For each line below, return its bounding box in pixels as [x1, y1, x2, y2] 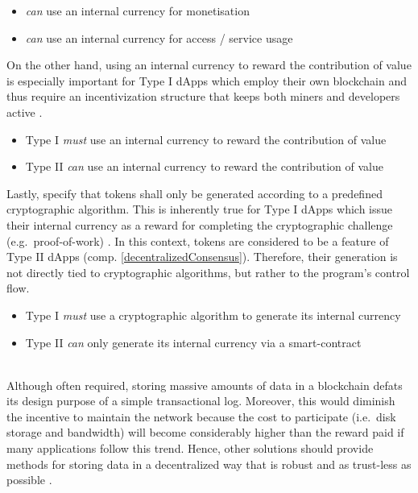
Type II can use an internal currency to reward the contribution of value [25, 158, 383, 175]
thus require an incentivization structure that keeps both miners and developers [6, 88, 400, 105]
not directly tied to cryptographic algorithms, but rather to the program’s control [6, 263, 410, 280]
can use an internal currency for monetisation [25, 2, 250, 19]
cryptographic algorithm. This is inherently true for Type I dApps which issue [6, 201, 392, 217]
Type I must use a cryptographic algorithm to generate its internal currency [25, 306, 401, 323]
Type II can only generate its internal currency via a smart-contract [25, 333, 362, 350]
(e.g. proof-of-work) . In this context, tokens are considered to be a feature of [6, 232, 389, 249]
